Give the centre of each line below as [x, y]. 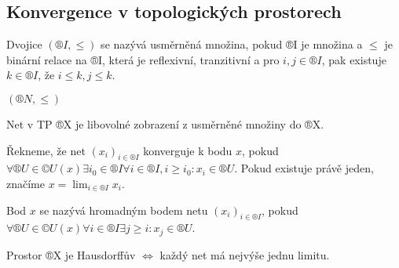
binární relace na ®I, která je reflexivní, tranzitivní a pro [143, 59]
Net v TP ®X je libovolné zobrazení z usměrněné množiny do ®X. [165, 123]
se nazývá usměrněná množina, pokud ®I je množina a [232, 44]
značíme [26, 183]
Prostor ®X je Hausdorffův [71, 254]
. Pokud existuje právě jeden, [304, 168]
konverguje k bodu [188, 150]
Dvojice [24, 44]
